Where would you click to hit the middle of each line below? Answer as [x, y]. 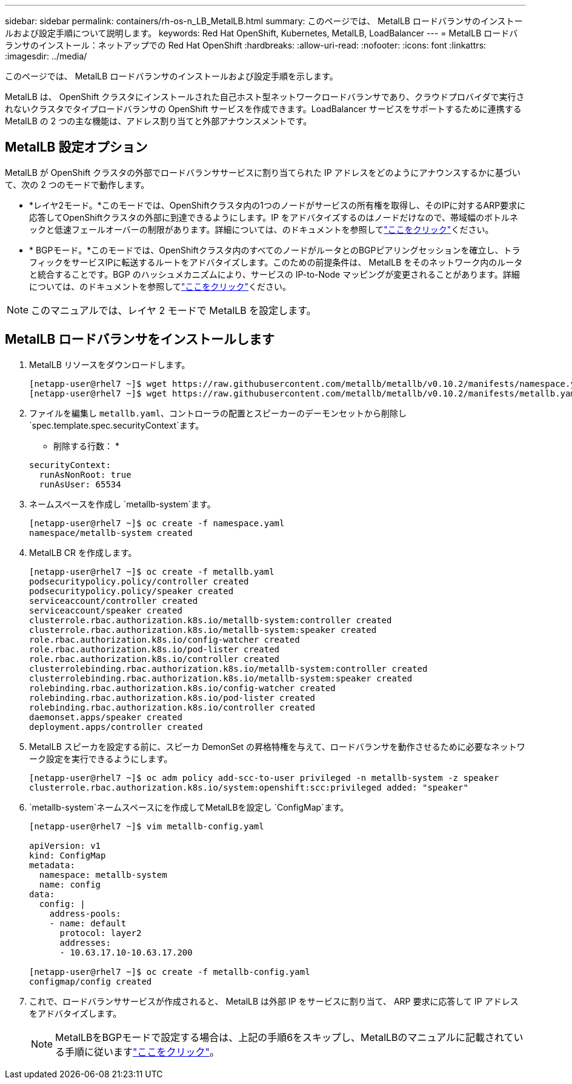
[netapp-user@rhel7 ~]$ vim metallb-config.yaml [147, 826]
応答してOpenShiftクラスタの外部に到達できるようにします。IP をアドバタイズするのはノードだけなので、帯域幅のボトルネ [274, 217]
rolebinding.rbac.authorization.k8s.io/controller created [172, 707]
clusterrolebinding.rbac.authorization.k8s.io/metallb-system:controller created [228, 668]
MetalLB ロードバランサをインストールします [140, 340]
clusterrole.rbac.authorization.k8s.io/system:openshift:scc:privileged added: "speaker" [249, 787]
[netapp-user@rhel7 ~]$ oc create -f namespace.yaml [157, 523]
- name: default [88, 923]
